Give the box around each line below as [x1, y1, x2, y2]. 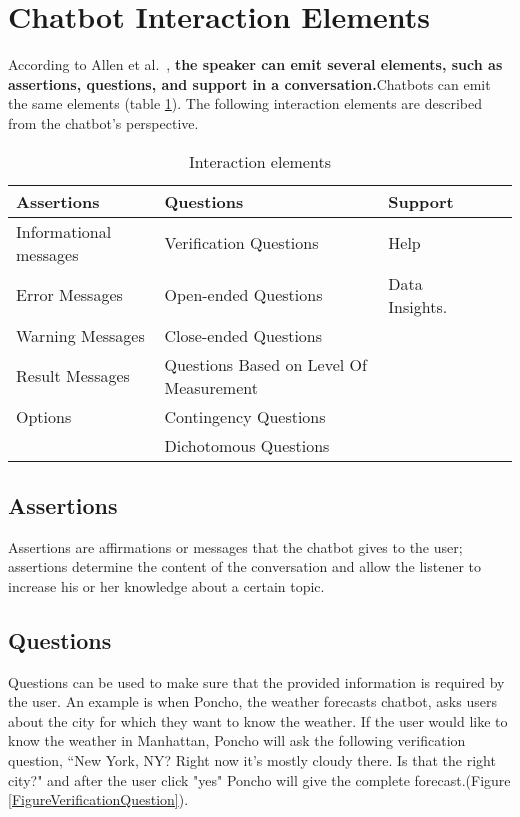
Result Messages [16, 364, 130, 387]
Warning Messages [16, 323, 145, 347]
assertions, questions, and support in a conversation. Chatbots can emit [8, 73, 491, 94]
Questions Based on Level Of [164, 352, 367, 376]
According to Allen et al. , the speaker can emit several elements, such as [8, 54, 503, 75]
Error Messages [16, 283, 123, 306]
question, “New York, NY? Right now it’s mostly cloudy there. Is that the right [8, 750, 496, 771]
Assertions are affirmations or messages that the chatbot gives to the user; [8, 536, 463, 557]
